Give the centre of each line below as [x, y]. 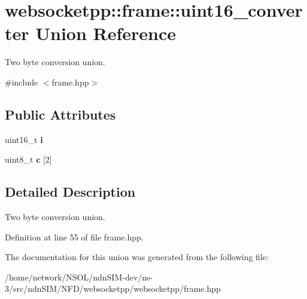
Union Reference [106, 33]
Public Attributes [60, 114]
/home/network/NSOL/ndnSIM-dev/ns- [79, 277]
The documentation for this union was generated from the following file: [137, 257]
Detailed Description [70, 192]
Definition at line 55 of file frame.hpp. [74, 237]
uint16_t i [24, 139]
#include [22, 82]
